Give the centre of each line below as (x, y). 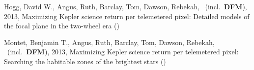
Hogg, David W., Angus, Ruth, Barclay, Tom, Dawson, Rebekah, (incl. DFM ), (126, 6)
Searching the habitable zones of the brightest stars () (85, 61)
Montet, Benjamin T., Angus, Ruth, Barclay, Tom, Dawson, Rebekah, (109, 42)
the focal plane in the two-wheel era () (62, 26)
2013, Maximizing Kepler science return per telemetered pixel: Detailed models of (127, 16)
